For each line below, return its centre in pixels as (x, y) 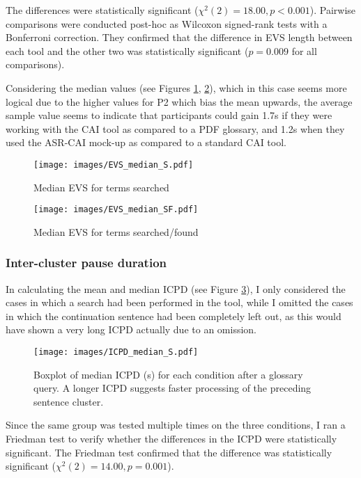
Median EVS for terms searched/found (116, 231)
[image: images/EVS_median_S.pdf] (114, 165)
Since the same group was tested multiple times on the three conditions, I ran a (176, 425)
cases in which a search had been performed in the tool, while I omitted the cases (179, 302)
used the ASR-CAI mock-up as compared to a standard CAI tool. (146, 142)
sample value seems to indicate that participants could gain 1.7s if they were (169, 115)
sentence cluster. (69, 401)
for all (304, 50)
